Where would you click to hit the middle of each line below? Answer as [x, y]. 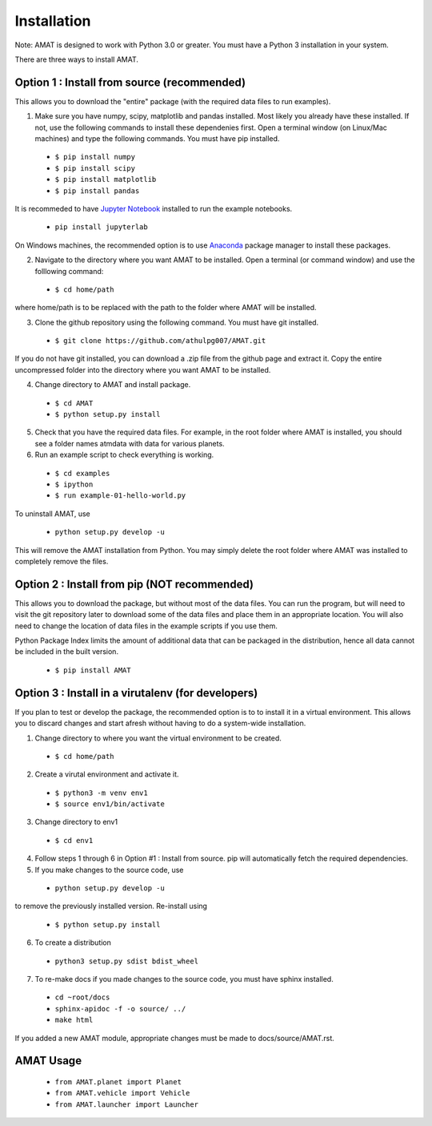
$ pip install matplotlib [106, 180]
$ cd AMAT [74, 403]
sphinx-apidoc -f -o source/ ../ [120, 1009]
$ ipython [74, 484]
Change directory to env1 [76, 822]
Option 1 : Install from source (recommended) [130, 82]
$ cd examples [82, 473]
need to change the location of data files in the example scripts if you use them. [146, 626]
